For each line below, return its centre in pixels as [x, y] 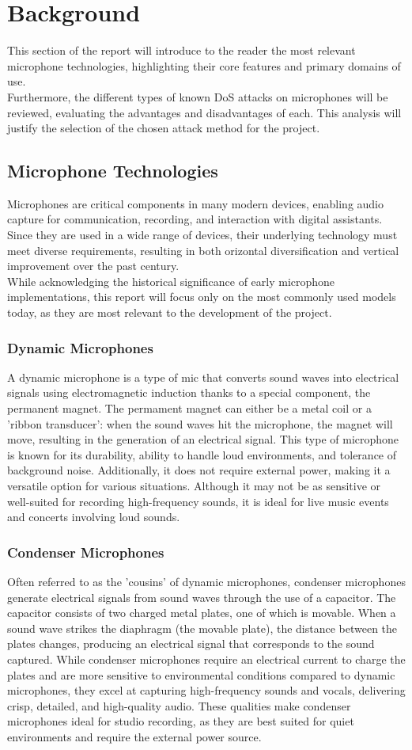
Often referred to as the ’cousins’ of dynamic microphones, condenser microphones [206, 582]
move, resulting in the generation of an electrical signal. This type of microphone [203, 439]
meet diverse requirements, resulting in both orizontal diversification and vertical [203, 250]
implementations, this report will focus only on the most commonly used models [202, 297]
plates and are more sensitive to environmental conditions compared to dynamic [201, 674]
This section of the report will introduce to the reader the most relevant [181, 50]
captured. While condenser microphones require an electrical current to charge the [206, 659]
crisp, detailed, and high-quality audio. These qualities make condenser [179, 705]
